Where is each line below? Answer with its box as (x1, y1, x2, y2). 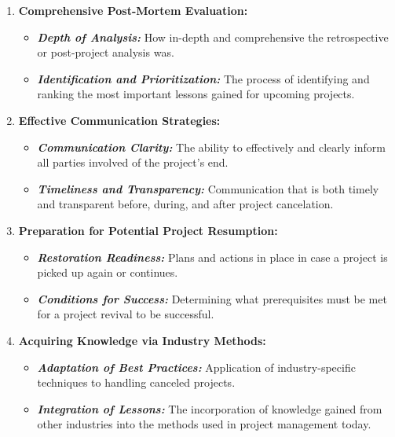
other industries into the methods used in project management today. (37, 416, 371, 432)
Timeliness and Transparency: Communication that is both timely (37, 180, 379, 196)
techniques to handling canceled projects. (37, 374, 236, 391)
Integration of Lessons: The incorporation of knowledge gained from (37, 400, 382, 417)
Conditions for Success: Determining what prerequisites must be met (37, 290, 387, 307)
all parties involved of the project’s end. (37, 154, 229, 171)
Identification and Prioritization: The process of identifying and (37, 70, 370, 86)
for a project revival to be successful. (37, 306, 214, 322)
